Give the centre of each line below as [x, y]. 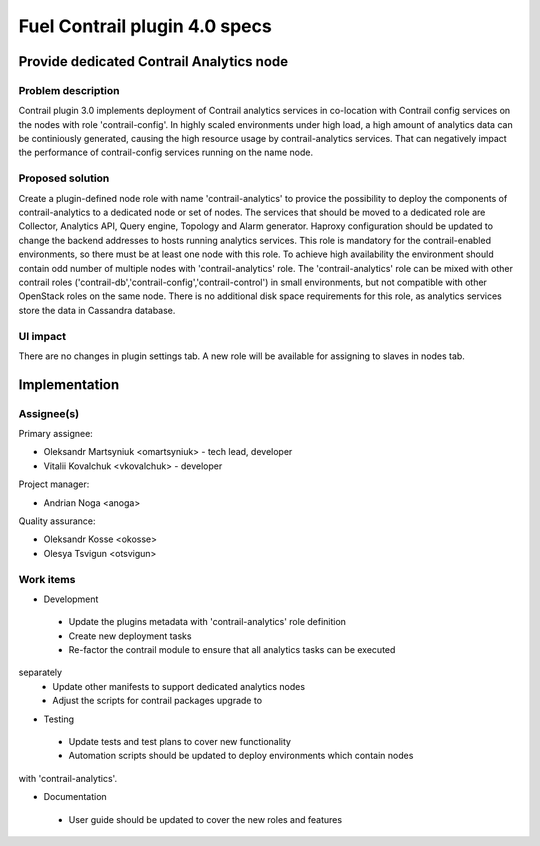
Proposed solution [64, 178]
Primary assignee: [56, 434]
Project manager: [54, 484]
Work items [47, 579]
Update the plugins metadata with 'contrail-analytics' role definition [207, 622]
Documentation [75, 797]
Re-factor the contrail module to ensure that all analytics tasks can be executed [232, 650]
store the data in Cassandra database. [97, 310]
